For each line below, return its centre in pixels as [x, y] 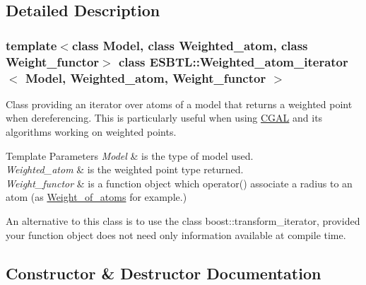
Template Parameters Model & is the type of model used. [130, 155]
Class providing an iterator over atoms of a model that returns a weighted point [179, 104]
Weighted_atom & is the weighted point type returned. [125, 169]
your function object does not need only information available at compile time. [176, 234]
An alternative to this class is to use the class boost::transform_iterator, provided [183, 221]
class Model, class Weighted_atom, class [190, 45]
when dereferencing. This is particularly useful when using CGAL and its [164, 118]
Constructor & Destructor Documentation [164, 273]
